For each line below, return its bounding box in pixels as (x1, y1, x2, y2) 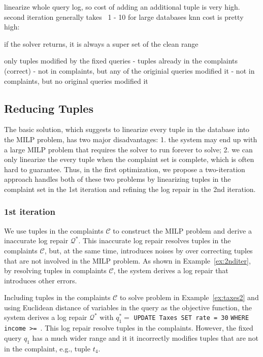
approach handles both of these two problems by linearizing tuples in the (4, 174, 231, 184)
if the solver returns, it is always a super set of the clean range (4, 38, 199, 49)
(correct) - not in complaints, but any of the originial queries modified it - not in (4, 65, 255, 76)
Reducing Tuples (4, 100, 93, 116)
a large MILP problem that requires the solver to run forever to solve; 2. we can (4, 144, 253, 154)
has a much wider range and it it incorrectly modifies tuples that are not (32, 332, 258, 343)
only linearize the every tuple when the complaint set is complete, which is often (4, 154, 254, 165)
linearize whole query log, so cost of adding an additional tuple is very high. (4, 2, 240, 12)
